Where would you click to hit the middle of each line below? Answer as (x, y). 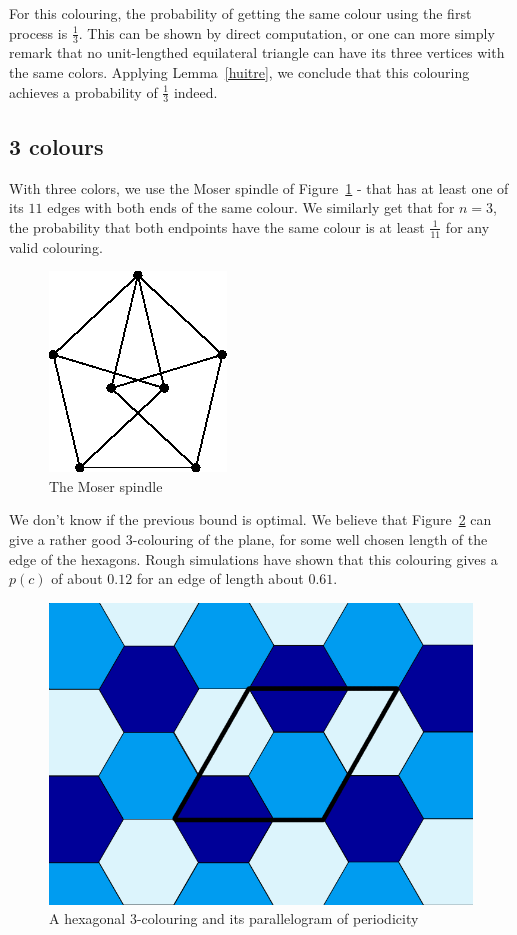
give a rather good (65, 539)
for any (467, 226)
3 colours (56, 145)
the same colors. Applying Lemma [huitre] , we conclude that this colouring (239, 72)
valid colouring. (56, 246)
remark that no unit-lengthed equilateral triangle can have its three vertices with (257, 52)
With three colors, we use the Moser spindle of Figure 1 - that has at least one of (259, 187)
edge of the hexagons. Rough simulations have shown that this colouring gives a (253, 558)
